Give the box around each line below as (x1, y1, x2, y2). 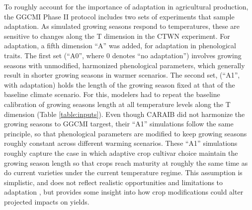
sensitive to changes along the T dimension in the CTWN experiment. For (4, 30, 230, 41)
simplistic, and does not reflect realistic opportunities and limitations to (4, 177, 223, 187)
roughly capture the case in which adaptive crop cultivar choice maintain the (4, 147, 238, 158)
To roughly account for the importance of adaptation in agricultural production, (4, 1, 249, 11)
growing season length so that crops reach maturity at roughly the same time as (4, 157, 248, 168)
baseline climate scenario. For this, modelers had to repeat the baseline (4, 89, 220, 100)
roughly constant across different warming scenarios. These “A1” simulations (4, 138, 238, 148)
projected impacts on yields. (4, 196, 89, 207)
